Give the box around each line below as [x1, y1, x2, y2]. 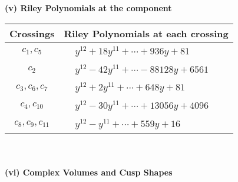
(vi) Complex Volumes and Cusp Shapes [5, 166, 173, 178]
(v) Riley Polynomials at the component [5, 2, 172, 14]
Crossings [9, 26, 55, 40]
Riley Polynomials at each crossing [64, 26, 229, 40]
